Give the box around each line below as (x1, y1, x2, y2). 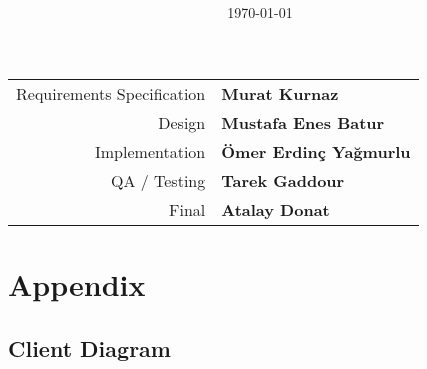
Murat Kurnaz (221, 81, 339, 105)
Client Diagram (8, 332, 171, 363)
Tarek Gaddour (221, 168, 345, 192)
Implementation (95, 139, 206, 163)
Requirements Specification (16, 81, 206, 105)
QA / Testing (110, 168, 206, 192)
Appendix (8, 264, 146, 305)
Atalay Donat (221, 197, 330, 221)
